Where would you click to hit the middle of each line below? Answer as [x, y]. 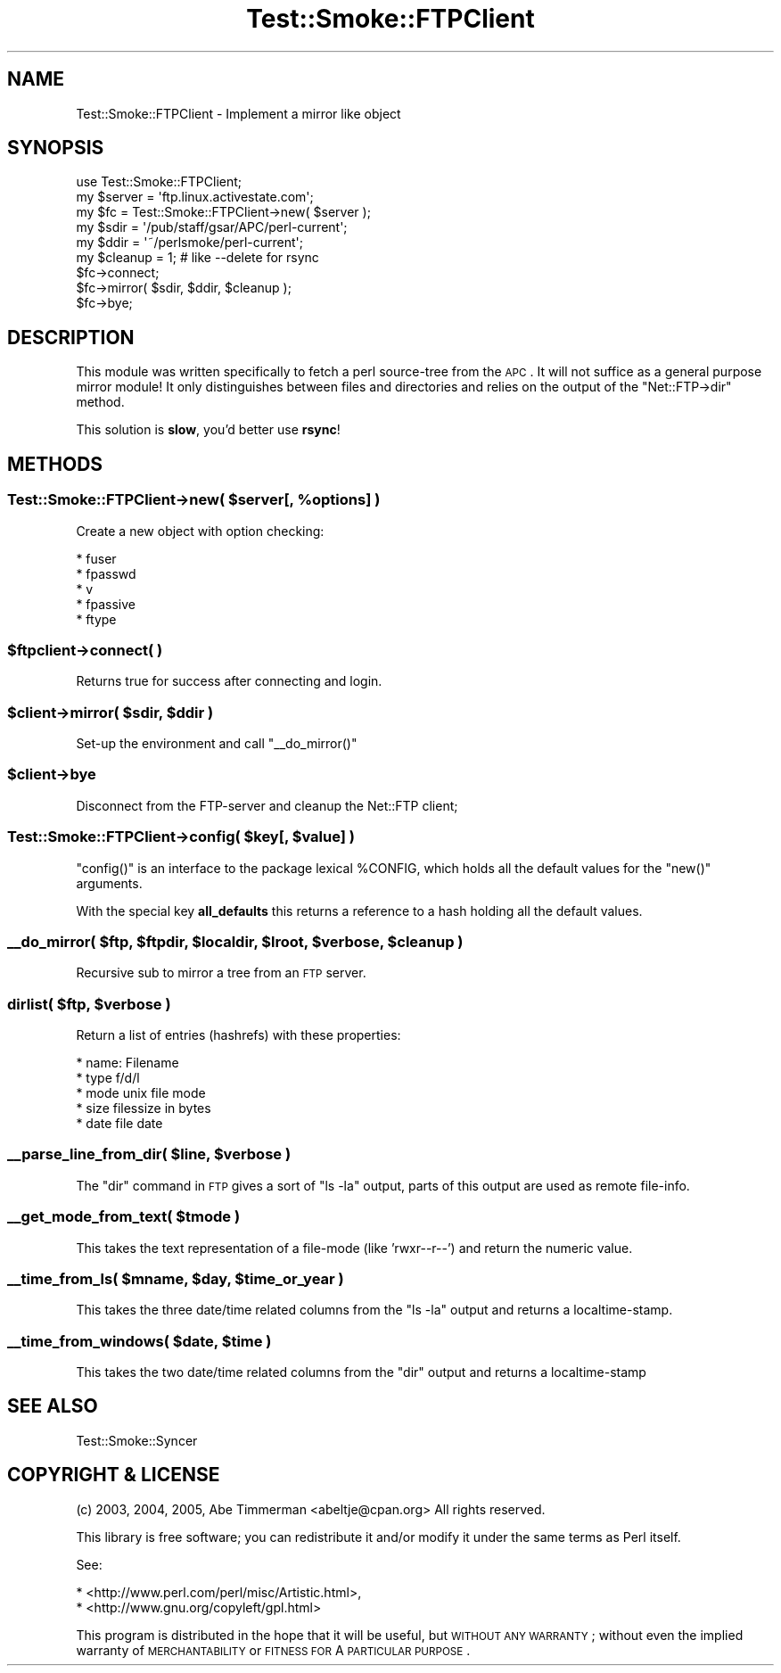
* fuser [96, 558]
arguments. [109, 883]
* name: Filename [127, 1063]
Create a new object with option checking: [200, 531]
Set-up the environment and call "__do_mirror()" [217, 743]
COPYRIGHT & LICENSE [114, 1475]
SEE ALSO [53, 1406]
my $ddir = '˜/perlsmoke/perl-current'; [190, 243]
